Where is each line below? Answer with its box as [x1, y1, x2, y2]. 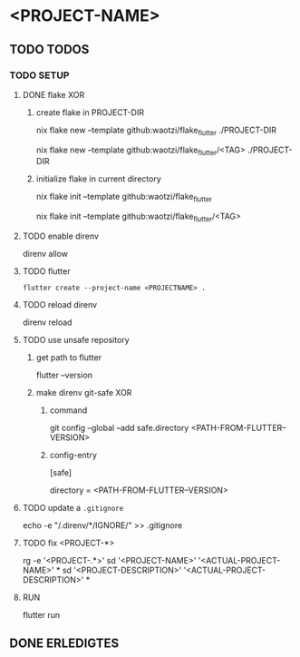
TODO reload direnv [22, 299, 98, 310]
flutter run [22, 610, 61, 621]
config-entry [49, 450, 98, 461]
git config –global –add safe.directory [49, 423, 189, 434]
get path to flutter [35, 352, 102, 363]
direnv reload [22, 317, 73, 328]
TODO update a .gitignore [22, 503, 124, 514]
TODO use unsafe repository [22, 335, 130, 346]
